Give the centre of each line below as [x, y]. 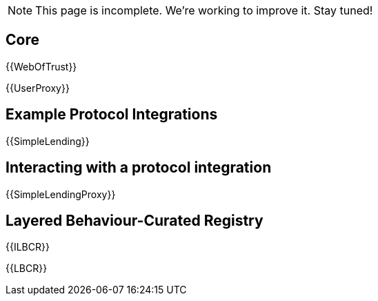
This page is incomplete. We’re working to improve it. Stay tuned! [204, 10]
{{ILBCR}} [28, 247]
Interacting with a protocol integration [139, 168]
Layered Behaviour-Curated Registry [135, 220]
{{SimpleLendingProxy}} [61, 194]
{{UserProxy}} [38, 88]
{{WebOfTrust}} [41, 66]
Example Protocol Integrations [112, 115]
